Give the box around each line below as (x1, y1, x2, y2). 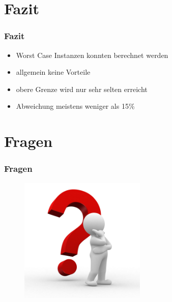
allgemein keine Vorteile (16, 67, 91, 77)
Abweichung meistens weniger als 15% (16, 101, 135, 111)
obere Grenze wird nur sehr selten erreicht (16, 83, 148, 94)
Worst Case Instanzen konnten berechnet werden (16, 49, 168, 60)
